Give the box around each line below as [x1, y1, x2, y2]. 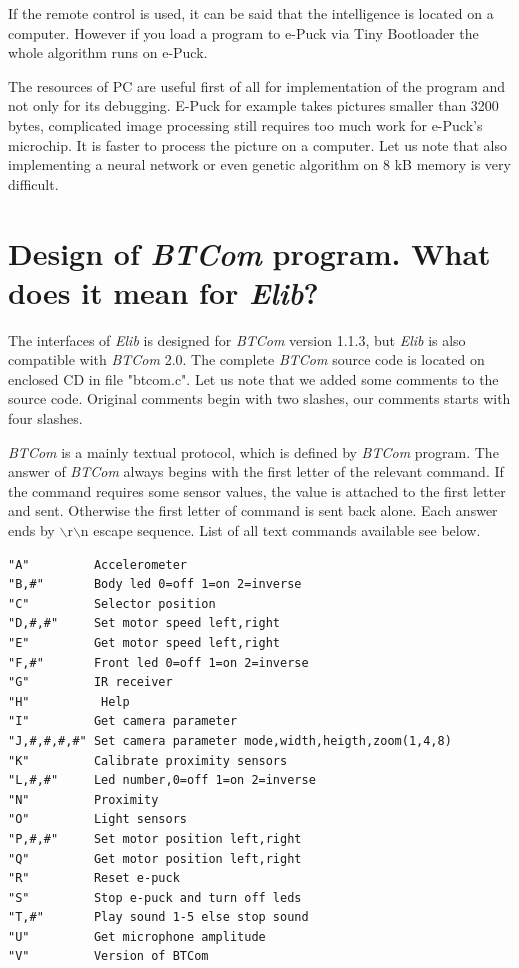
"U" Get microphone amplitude [8, 929, 266, 944]
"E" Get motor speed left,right [8, 635, 281, 650]
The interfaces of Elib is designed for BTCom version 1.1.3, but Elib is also [8, 329, 466, 350]
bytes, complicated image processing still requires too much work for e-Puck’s [8, 114, 483, 135]
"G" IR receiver [8, 675, 173, 690]
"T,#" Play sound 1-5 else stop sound [8, 910, 309, 925]
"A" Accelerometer [8, 557, 187, 572]
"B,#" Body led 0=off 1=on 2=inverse [8, 577, 302, 592]
